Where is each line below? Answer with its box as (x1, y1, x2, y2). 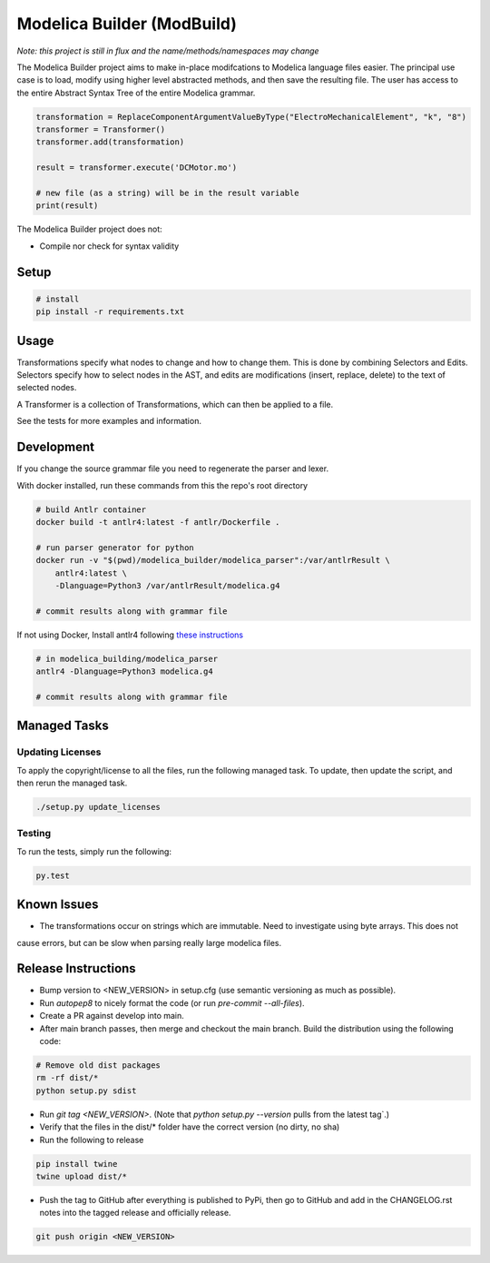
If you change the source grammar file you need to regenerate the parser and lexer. (16, 463, 329, 474)
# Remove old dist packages (35, 1061, 161, 1071)
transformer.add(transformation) (35, 137, 185, 147)
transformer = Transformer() (35, 124, 166, 135)
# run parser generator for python (35, 542, 194, 553)
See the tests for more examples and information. (16, 416, 201, 427)
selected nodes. (16, 382, 77, 393)
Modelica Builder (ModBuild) (16, 14, 238, 34)
